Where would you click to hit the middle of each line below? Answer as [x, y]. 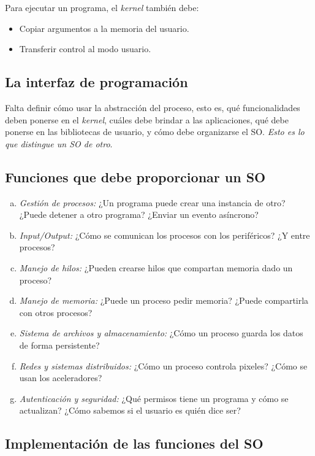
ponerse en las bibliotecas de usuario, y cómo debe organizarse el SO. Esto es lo [155, 132]
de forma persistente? [59, 345]
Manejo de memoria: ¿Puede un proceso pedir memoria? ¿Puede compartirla [164, 300]
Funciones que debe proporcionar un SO [135, 176]
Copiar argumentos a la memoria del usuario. [104, 28]
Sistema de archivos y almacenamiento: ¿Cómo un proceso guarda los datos [161, 333]
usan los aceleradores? [61, 378]
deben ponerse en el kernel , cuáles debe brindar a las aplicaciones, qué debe [147, 119]
